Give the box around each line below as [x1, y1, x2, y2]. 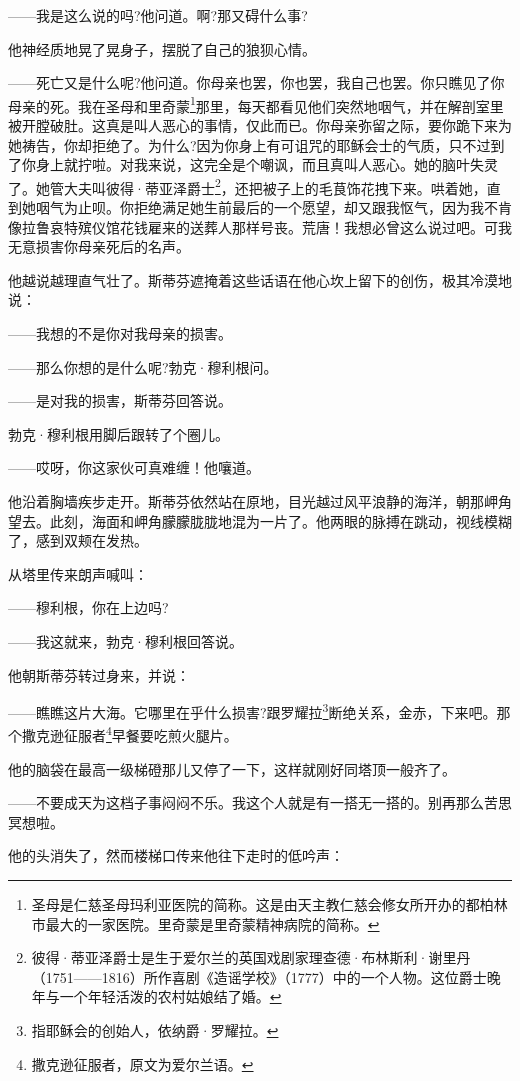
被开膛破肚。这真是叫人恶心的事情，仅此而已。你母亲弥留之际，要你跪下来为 [8, 115, 512, 136]
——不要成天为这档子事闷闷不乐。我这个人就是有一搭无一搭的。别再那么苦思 [8, 792, 512, 813]
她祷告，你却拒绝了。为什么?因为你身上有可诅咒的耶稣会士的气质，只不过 [8, 134, 491, 155]
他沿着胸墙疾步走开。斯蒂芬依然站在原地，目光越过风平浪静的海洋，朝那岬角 [8, 491, 512, 511]
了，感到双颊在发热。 [8, 530, 148, 551]
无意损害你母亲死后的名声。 [8, 236, 190, 257]
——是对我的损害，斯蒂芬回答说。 [8, 390, 232, 411]
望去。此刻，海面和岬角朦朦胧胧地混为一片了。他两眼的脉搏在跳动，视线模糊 [8, 510, 512, 531]
